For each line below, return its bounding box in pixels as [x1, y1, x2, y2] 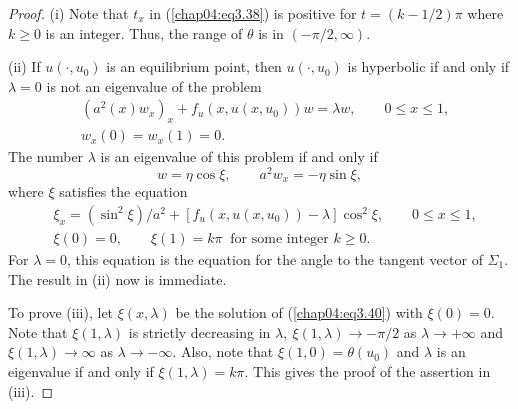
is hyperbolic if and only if [347, 56, 510, 77]
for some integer [230, 232, 329, 246]
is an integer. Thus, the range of [45, 22, 243, 43]
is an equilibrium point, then [106, 56, 282, 77]
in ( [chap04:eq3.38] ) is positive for [149, 3, 357, 23]
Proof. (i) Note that [8, 3, 129, 23]
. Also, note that [172, 341, 274, 362]
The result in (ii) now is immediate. [8, 268, 227, 289]
